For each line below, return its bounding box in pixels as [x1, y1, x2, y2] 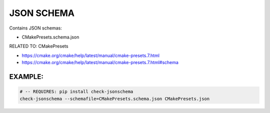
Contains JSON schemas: [9, 25, 62, 31]
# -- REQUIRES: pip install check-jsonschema [19, 89, 133, 94]
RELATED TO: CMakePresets [9, 43, 68, 49]
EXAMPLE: [9, 72, 43, 81]
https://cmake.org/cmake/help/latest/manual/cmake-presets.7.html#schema [21, 59, 178, 65]
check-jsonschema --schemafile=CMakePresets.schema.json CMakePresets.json [19, 95, 210, 101]
